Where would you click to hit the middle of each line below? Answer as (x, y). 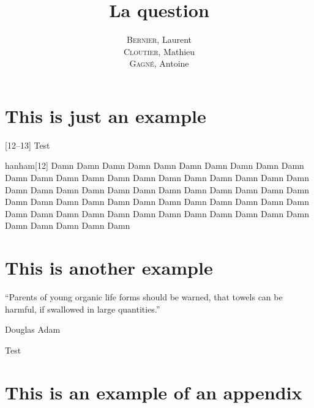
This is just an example (106, 115)
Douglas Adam (33, 329)
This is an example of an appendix (154, 392)
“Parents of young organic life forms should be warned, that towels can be (144, 297)
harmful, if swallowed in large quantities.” (83, 309)
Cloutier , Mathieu (159, 51)
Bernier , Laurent (159, 39)
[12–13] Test (28, 145)
